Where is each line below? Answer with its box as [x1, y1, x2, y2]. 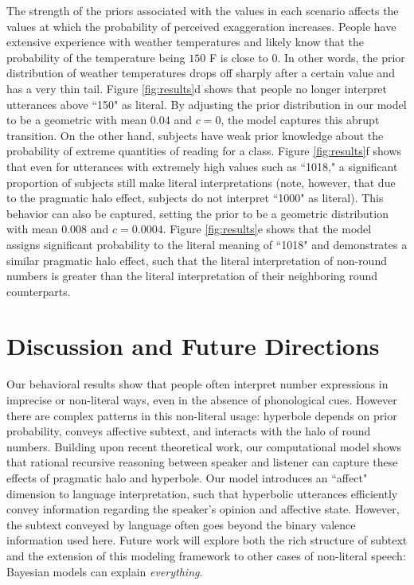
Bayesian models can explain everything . [6, 563, 203, 579]
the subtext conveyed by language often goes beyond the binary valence [6, 516, 356, 532]
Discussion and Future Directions [6, 330, 380, 362]
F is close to [209, 49, 268, 65]
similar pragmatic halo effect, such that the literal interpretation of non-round [6, 252, 387, 268]
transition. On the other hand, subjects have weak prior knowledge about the [6, 127, 384, 143]
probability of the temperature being [6, 49, 186, 65]
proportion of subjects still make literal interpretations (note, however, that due [6, 174, 396, 190]
